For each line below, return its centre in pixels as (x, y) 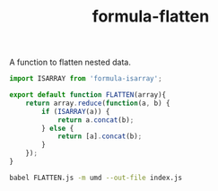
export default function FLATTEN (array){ (88, 95)
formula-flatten (151, 17)
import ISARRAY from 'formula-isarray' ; (86, 79)
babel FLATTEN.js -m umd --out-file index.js (96, 178)
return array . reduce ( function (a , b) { (98, 103)
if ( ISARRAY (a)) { (76, 111)
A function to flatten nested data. (70, 62)
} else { (58, 128)
